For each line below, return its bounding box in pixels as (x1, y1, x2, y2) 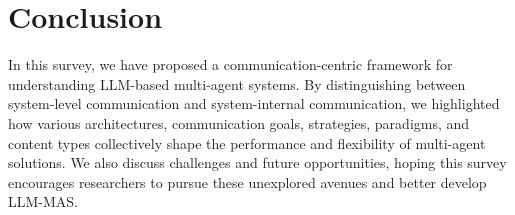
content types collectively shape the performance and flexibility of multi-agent (8, 132, 486, 153)
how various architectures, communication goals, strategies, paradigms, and (8, 112, 470, 133)
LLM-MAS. (8, 191, 79, 212)
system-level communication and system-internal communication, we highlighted (8, 93, 500, 114)
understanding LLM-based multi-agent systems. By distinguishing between (8, 73, 466, 94)
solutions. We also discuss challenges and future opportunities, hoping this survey (8, 152, 507, 173)
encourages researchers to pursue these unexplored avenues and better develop (8, 171, 487, 192)
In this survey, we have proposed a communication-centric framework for (8, 54, 453, 75)
